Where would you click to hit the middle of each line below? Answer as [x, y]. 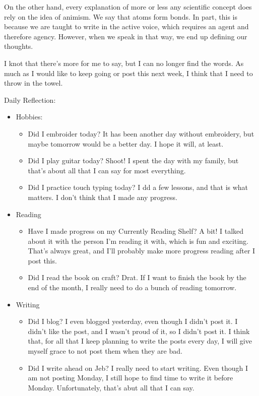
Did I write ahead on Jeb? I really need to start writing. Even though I [138, 368]
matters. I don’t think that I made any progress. [103, 197]
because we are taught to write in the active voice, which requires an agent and [126, 26]
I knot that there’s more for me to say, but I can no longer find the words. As [124, 63]
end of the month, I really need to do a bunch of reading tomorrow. [132, 287]
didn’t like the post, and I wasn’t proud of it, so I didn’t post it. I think [139, 331]
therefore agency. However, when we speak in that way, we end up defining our [126, 36]
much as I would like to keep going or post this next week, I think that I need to [128, 73]
